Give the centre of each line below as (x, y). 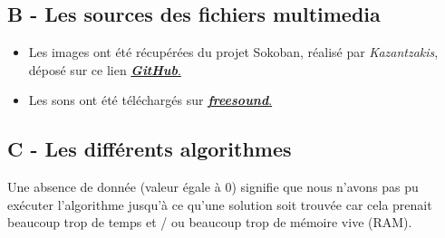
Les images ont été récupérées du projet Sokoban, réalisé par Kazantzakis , (233, 52)
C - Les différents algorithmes (150, 149)
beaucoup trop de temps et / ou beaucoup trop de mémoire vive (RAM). (210, 222)
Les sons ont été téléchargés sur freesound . (150, 100)
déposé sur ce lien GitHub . (105, 69)
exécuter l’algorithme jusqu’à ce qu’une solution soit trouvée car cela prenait (220, 204)
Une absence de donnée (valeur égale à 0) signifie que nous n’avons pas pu (213, 187)
